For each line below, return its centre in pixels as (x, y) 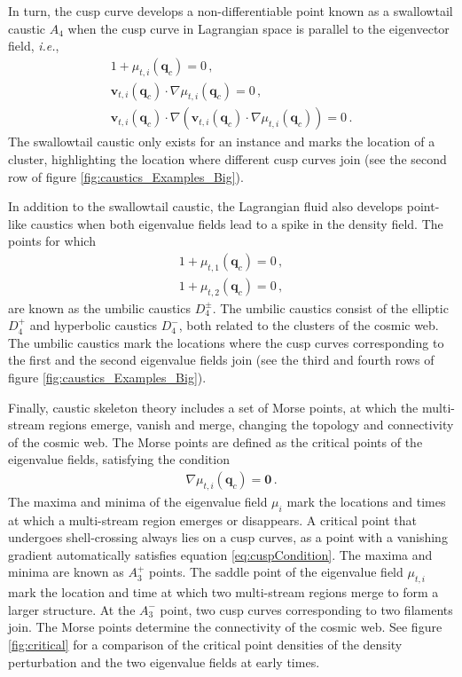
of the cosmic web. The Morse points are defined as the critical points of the (215, 441)
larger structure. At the (72, 609)
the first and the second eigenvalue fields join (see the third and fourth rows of (221, 360)
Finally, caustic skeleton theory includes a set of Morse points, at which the (213, 407)
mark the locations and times (366, 501)
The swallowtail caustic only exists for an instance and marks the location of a (222, 142)
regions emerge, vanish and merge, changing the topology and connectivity (251, 425)
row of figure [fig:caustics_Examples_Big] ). (126, 176)
